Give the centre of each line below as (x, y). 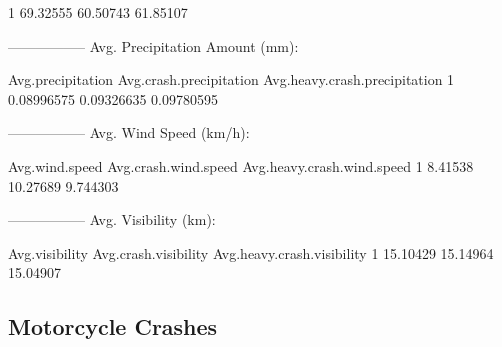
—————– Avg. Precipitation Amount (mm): (153, 45)
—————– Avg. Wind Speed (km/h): (129, 132)
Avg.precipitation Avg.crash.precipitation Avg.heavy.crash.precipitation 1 (231, 79)
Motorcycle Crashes (113, 326)
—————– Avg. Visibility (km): (112, 219)
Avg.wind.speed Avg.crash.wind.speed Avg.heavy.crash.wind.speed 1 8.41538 (241, 165)
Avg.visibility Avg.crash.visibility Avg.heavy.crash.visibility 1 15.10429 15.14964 (251, 252)
